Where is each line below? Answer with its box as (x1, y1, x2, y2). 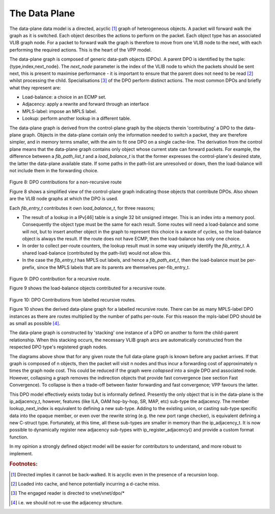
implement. (9, 450, 33, 456)
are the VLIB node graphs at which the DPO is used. (9, 196, 119, 202)
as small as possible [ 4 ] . (9, 320, 61, 326)
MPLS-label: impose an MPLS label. (22, 108, 97, 114)
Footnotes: (9, 461, 38, 468)
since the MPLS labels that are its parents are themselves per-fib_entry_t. (36, 264, 190, 270)
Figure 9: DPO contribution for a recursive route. (9, 276, 111, 282)
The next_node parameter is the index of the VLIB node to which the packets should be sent (61, 63, 254, 69)
